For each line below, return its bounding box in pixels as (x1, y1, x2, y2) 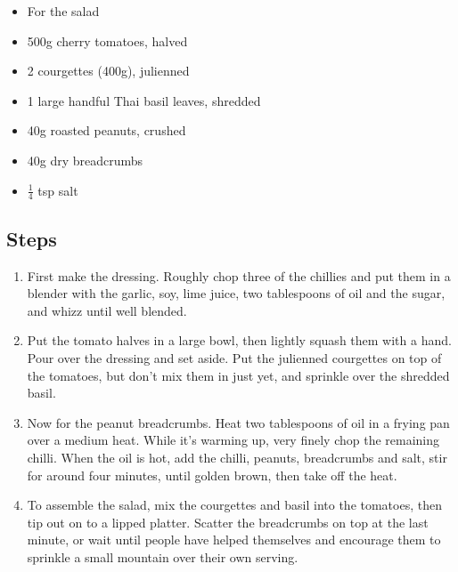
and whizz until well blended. (27, 301, 187, 319)
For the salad (27, 2, 100, 20)
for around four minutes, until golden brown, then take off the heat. (27, 465, 397, 484)
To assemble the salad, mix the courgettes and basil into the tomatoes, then (27, 495, 442, 514)
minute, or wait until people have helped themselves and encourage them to (27, 530, 441, 549)
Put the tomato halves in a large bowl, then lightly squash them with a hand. (27, 331, 452, 350)
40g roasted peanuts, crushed (27, 121, 186, 140)
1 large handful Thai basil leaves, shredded (27, 91, 261, 109)
